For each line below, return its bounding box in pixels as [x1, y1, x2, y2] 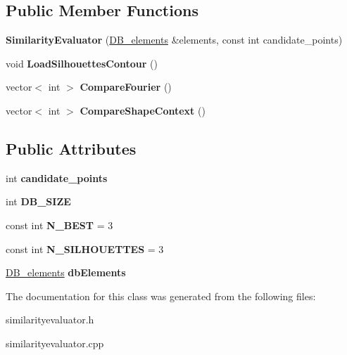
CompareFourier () [80, 79, 172, 94]
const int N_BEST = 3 [6, 217, 113, 232]
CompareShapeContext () [80, 103, 206, 117]
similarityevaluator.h [6, 312, 94, 327]
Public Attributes [6, 137, 137, 159]
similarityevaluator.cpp [6, 335, 104, 350]
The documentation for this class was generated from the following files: [6, 288, 316, 303]
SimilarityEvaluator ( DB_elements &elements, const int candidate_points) [6, 32, 343, 47]
